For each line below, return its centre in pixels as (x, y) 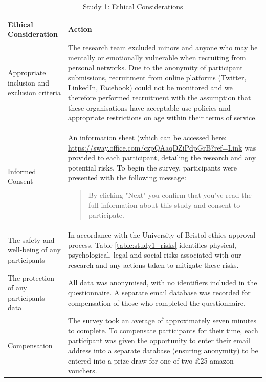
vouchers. (83, 370)
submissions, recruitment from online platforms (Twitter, (157, 77)
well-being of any (34, 250)
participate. (106, 215)
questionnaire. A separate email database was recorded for (159, 293)
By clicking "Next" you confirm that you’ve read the (170, 195)
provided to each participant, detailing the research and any (162, 157)
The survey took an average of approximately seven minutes (162, 320)
